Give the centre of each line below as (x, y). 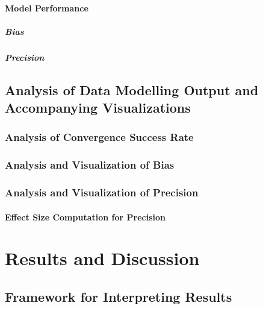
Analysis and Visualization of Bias (90, 165)
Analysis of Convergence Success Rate (99, 137)
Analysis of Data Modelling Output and (132, 89)
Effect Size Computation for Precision (85, 217)
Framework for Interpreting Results (119, 296)
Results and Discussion (102, 258)
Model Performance (47, 8)
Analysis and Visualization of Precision (102, 192)
